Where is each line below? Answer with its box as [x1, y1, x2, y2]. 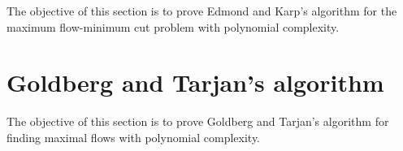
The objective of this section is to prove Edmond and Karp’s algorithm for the [6, 2, 397, 19]
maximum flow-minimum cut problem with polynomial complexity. [6, 18, 340, 35]
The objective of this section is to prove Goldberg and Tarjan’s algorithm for [6, 113, 389, 130]
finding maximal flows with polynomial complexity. [6, 128, 261, 145]
